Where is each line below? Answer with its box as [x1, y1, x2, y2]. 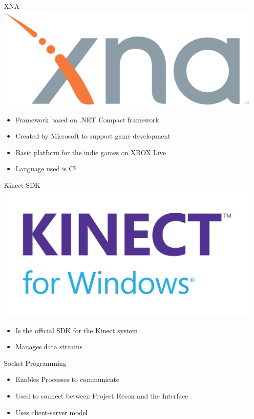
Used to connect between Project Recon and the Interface [15, 391, 189, 401]
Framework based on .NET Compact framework [15, 114, 159, 124]
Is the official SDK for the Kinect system [15, 325, 138, 335]
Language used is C [15, 163, 74, 174]
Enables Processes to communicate [15, 374, 120, 384]
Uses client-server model [15, 407, 88, 417]
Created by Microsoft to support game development [15, 131, 170, 141]
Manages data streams [15, 341, 83, 352]
